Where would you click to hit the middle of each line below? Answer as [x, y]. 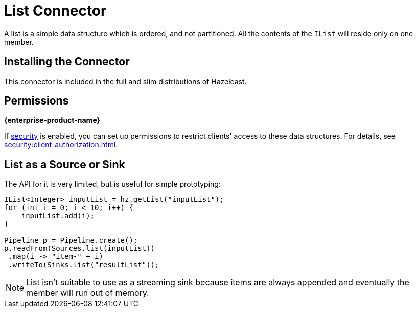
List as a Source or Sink [65, 164]
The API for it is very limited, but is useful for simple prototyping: [112, 184]
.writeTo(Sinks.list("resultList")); [84, 265]
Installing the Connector [67, 62]
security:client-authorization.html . [61, 145]
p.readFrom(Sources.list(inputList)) [80, 249]
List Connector [55, 11]
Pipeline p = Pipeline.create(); [71, 240]
